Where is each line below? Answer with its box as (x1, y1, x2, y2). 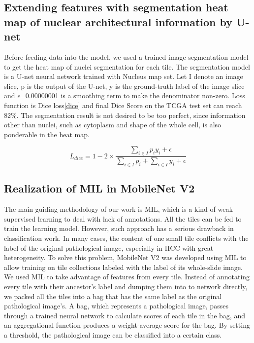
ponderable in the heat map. (4, 129, 90, 139)
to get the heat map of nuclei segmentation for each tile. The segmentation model (4, 61, 250, 72)
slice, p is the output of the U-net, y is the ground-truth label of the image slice (4, 80, 245, 91)
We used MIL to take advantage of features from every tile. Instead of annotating (4, 271, 250, 282)
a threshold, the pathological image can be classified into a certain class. (4, 329, 222, 340)
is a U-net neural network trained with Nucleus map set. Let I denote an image (4, 71, 243, 81)
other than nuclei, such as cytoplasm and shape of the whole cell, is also (4, 119, 222, 130)
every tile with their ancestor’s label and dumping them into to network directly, (4, 281, 248, 291)
